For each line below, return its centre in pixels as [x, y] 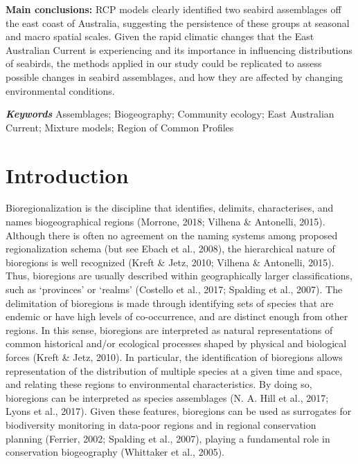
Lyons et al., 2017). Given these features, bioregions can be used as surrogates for [179, 411]
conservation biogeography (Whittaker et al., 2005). [115, 452]
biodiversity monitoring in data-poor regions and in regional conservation [161, 424]
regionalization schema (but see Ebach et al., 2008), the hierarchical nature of [170, 249]
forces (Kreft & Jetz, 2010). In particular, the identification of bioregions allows [174, 357]
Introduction [67, 175]
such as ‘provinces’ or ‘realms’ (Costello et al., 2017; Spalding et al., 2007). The [174, 289]
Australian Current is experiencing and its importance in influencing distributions [179, 49]
